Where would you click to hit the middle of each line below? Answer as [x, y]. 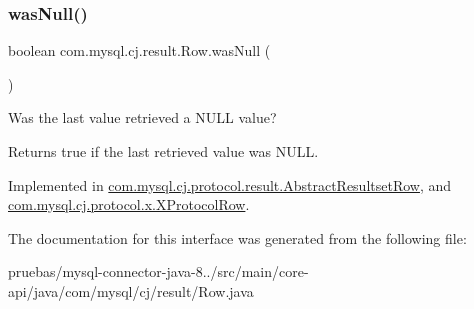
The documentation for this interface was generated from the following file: [237, 237]
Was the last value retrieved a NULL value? [142, 117]
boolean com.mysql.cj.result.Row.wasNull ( [139, 50]
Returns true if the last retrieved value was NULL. [163, 151]
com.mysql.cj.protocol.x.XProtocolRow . [129, 204]
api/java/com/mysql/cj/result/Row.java [131, 290]
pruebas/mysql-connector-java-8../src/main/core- [158, 271]
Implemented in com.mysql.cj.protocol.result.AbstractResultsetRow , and [230, 184]
